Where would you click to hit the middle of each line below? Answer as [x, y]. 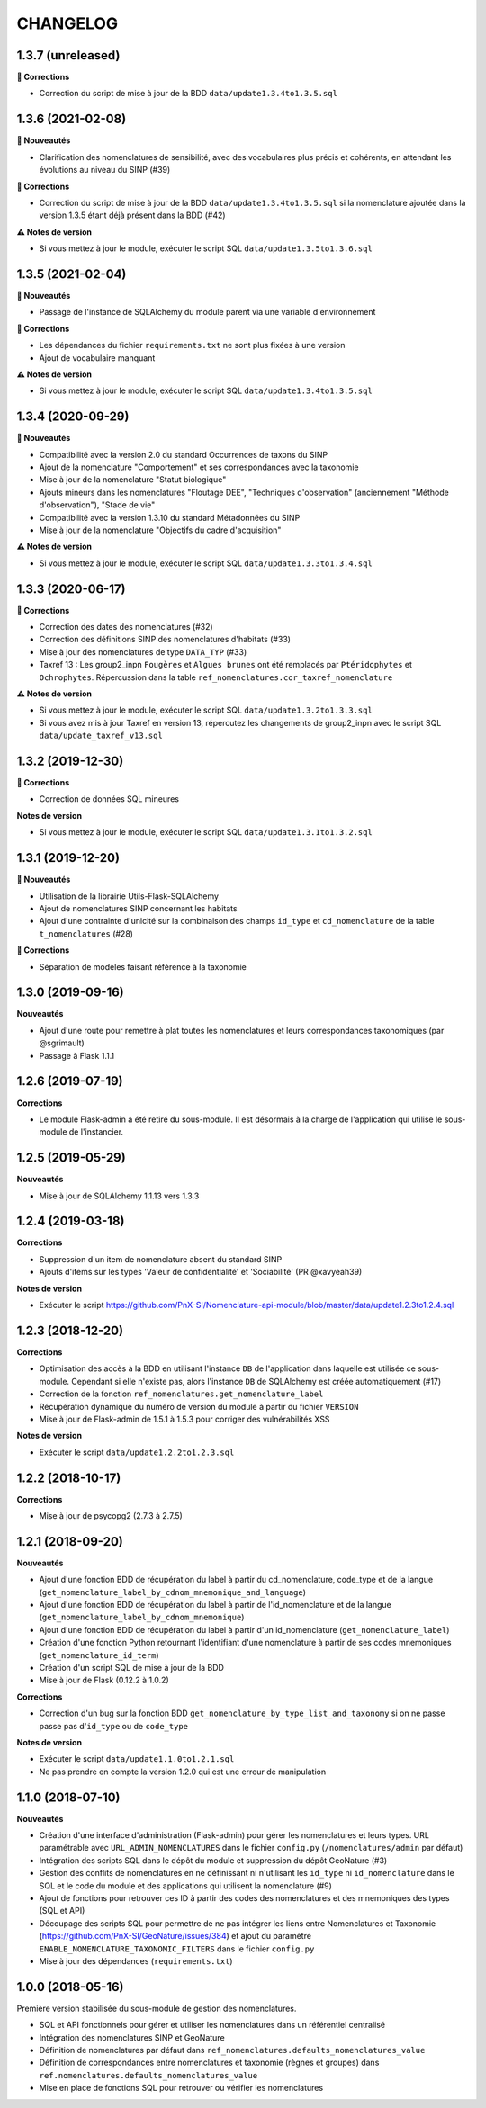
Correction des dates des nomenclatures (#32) [126, 627]
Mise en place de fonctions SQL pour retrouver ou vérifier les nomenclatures [181, 2088]
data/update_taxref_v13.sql [101, 736]
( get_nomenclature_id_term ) [99, 1655]
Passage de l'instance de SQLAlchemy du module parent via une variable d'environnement [207, 312]
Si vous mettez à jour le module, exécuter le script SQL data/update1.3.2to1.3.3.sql [206, 710]
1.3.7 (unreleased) [68, 55]
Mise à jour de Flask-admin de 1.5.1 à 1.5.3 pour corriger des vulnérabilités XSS [184, 1419]
